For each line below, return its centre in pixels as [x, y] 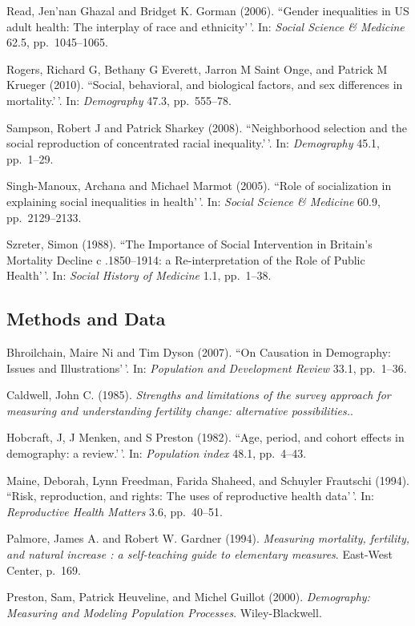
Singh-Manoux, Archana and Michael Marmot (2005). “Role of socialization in [199, 186]
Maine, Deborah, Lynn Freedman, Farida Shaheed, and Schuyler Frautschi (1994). [208, 480]
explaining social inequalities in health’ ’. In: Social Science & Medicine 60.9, [193, 201]
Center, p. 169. [44, 569]
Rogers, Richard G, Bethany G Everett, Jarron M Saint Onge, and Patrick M [197, 69]
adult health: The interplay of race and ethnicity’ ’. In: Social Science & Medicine [205, 26]
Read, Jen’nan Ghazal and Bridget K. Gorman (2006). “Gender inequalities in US [208, 10]
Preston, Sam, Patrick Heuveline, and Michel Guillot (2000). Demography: [188, 597]
